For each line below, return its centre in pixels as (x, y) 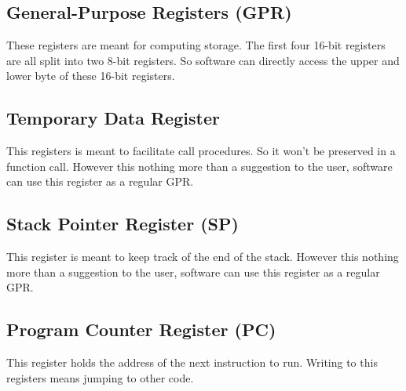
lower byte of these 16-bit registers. (91, 76)
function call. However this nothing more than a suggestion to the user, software (199, 166)
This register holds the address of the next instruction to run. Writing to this (192, 362)
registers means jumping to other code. (100, 377)
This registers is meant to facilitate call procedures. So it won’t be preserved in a (201, 151)
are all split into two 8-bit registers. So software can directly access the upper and (203, 60)
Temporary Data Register (113, 118)
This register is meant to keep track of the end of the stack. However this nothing (203, 257)
